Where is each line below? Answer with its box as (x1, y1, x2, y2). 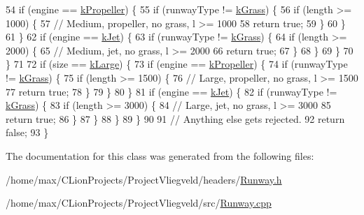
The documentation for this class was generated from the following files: (6, 148, 314, 163)
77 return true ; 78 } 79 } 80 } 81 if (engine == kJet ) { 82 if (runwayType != (6, 84, 337, 98)
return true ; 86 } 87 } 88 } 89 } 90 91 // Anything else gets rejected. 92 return (6, 111, 345, 126)
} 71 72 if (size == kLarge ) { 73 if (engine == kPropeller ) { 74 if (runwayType (6, 57, 348, 71)
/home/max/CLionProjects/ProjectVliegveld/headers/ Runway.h (6, 172, 282, 186)
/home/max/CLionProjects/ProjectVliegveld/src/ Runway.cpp (6, 195, 272, 210)
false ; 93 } (6, 125, 49, 140)
